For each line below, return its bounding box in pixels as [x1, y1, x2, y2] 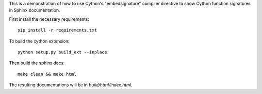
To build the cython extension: [9, 38, 70, 44]
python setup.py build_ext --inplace [17, 49, 108, 55]
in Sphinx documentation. [9, 7, 60, 13]
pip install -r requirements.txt [17, 27, 97, 33]
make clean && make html [17, 71, 77, 77]
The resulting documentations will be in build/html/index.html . [9, 82, 132, 88]
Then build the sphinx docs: [9, 60, 65, 66]
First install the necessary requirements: [9, 16, 89, 22]
